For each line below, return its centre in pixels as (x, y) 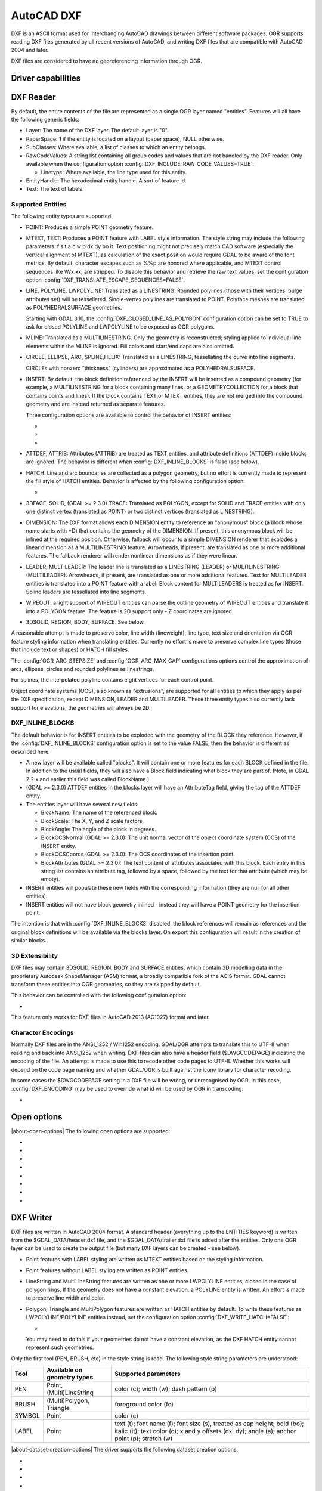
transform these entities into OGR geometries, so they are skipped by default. (106, 985)
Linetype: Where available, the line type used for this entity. (114, 172)
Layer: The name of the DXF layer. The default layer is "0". (97, 131)
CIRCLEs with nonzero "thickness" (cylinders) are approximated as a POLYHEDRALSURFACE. (141, 368)
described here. (30, 751)
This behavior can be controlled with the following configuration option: (99, 995)
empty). (50, 879)
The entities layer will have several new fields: (82, 804)
